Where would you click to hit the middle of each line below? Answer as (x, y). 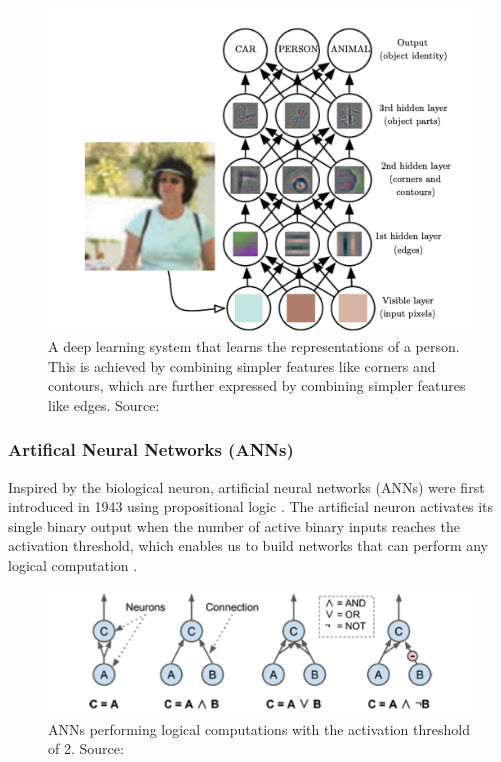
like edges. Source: (104, 404)
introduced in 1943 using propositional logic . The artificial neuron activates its (251, 506)
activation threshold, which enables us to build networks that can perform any (248, 545)
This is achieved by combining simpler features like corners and (242, 365)
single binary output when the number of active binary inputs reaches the (234, 525)
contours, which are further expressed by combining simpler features (257, 385)
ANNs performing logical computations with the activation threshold (259, 728)
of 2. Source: (86, 748)
